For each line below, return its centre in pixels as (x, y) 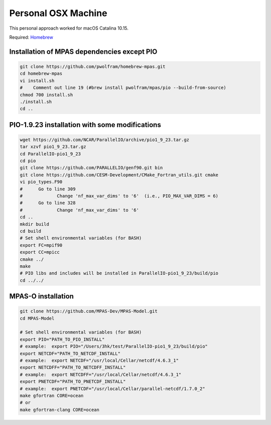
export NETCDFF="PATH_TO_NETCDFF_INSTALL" (73, 367)
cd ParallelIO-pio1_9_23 (50, 154)
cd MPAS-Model (37, 318)
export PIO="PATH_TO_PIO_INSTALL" (62, 339)
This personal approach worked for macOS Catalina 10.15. (69, 28)
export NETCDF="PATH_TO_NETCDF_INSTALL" (70, 353)
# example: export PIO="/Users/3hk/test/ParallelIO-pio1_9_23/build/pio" (114, 346)
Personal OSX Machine (58, 13)
